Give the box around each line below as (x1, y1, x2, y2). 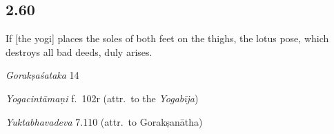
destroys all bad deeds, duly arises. (6, 44, 153, 59)
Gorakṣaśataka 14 (6, 68, 79, 82)
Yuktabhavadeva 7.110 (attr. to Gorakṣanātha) (6, 114, 203, 128)
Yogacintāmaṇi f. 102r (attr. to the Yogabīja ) (6, 90, 199, 105)
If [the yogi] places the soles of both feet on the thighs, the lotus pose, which (6, 31, 329, 46)
